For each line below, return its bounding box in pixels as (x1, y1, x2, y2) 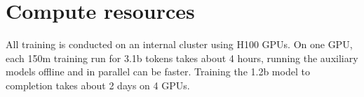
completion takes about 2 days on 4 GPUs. (6, 77, 190, 92)
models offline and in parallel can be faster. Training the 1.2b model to (6, 64, 310, 79)
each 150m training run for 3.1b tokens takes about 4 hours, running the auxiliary (6, 50, 358, 65)
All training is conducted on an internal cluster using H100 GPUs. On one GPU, (6, 37, 353, 52)
